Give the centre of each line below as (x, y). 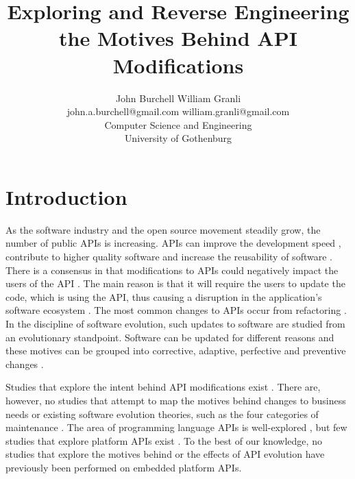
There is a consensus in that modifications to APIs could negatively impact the (172, 270)
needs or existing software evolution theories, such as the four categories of (162, 414)
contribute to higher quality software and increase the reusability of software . (169, 256)
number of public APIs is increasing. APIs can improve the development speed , (173, 243)
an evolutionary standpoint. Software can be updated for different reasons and (170, 337)
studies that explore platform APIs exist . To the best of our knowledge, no (164, 440)
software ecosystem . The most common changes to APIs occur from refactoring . (176, 310)
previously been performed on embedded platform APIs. (124, 467)
